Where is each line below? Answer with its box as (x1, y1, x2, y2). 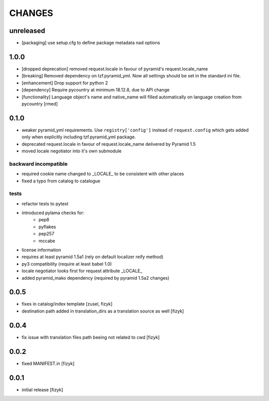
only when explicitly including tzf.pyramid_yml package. (21, 134, 136, 140)
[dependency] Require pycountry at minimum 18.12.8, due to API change (21, 87, 170, 93)
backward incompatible (9, 160, 68, 167)
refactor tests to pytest (21, 200, 69, 207)
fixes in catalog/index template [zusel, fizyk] (21, 301, 113, 307)
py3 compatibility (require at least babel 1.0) (21, 261, 112, 267)
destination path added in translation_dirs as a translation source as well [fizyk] (21, 308, 184, 314)
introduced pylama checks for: (21, 210, 85, 216)
